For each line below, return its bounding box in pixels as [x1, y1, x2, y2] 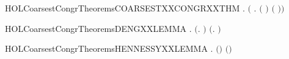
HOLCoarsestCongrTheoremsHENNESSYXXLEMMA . [5, 42, 213, 55]
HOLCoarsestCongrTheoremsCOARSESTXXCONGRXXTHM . [5, 2, 245, 14]
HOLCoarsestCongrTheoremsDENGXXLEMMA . [5, 22, 192, 34]
